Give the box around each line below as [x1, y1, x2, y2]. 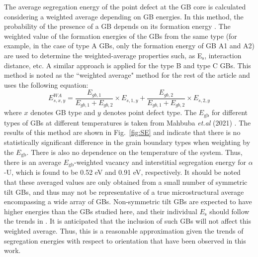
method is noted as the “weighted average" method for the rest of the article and [4, 70, 250, 80]
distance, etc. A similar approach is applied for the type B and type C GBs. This [4, 60, 251, 70]
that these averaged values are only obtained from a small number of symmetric [4, 177, 248, 187]
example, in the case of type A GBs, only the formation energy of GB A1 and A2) [4, 40, 255, 51]
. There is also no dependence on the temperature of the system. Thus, [26, 146, 243, 157]
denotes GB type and [30, 107, 95, 118]
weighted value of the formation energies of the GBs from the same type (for [4, 30, 237, 41]
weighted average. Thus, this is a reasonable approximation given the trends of [4, 225, 244, 236]
